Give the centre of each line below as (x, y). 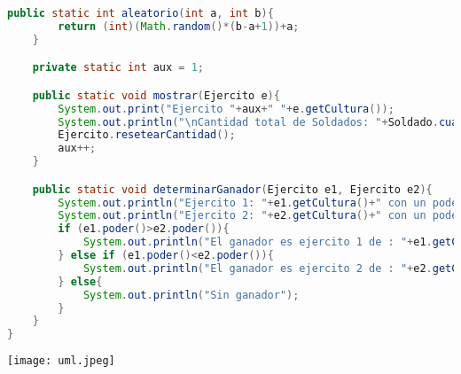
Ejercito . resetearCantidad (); (147, 135)
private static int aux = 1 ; (118, 68)
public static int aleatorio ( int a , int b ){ (141, 13)
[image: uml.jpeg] (61, 361)
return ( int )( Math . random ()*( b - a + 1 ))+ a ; (179, 26)
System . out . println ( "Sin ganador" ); (191, 295)
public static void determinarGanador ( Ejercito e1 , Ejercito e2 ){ (232, 189)
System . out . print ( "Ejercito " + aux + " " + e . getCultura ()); (226, 109)
